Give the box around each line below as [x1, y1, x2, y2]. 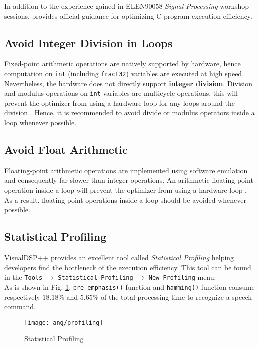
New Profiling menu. [148, 272, 216, 282]
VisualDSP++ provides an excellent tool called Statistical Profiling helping [4, 252, 234, 263]
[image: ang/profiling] [24, 319, 103, 326]
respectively [4, 291, 40, 302]
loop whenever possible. [4, 117, 77, 128]
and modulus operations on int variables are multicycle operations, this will [4, 88, 238, 98]
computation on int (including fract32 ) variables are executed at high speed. [4, 68, 244, 78]
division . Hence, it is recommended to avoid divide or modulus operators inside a [4, 107, 255, 118]
